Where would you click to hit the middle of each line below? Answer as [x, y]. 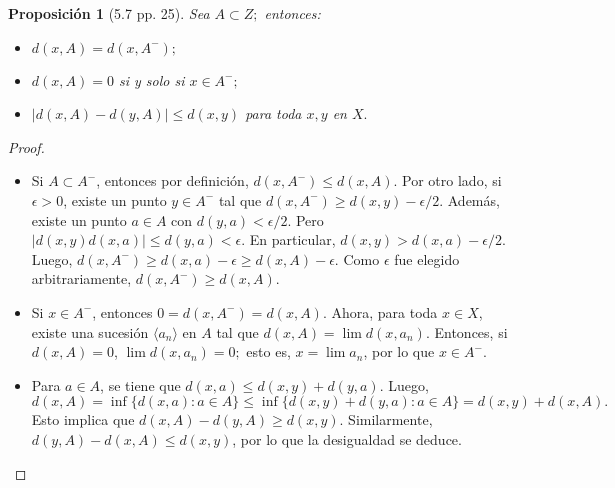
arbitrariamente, [81, 278]
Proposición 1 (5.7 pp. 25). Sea [109, 13]
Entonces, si [471, 331]
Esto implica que [83, 419]
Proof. [26, 146]
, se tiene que [140, 384]
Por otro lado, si [452, 180]
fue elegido [427, 258]
